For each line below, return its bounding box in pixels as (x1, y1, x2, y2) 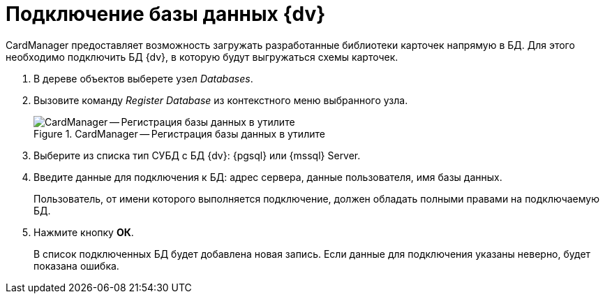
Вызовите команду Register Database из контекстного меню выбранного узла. (33, 94, 408, 106)
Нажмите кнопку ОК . (33, 226, 134, 238)
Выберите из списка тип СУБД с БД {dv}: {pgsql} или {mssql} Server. (33, 149, 361, 161)
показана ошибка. (33, 259, 119, 272)
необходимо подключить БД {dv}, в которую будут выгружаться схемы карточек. (6, 50, 398, 63)
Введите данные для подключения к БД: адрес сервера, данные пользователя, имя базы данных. (33, 170, 502, 183)
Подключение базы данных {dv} (6, 2, 326, 26)
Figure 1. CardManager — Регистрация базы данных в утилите (33, 127, 325, 140)
